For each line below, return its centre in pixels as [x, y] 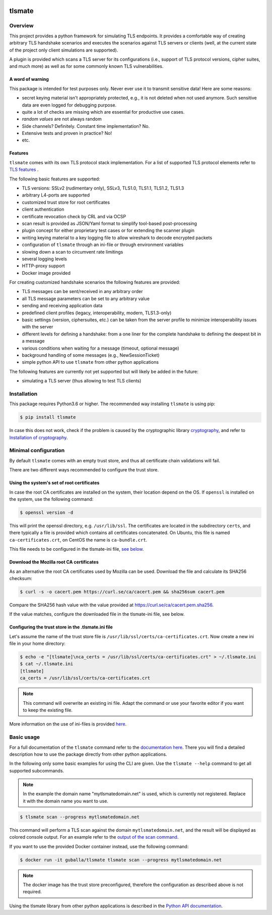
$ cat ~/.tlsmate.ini [47, 664]
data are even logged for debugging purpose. [69, 105]
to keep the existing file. [48, 710]
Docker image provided [46, 273]
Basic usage [25, 737]
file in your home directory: [37, 644]
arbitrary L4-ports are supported [56, 195]
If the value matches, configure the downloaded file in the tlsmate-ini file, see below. [97, 614]
